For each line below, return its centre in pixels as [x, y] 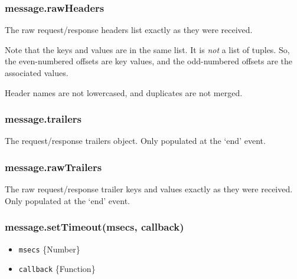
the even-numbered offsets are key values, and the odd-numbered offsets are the [148, 61]
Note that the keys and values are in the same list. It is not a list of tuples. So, [147, 49]
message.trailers [43, 119]
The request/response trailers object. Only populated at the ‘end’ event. [135, 141]
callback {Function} [57, 269]
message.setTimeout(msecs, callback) [94, 227]
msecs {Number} [49, 249]
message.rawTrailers [53, 167]
